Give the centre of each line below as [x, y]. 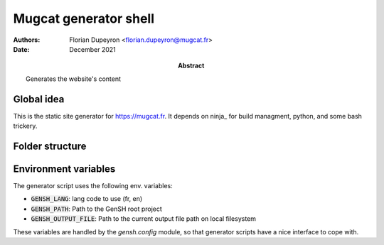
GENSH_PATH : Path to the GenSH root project [97, 209]
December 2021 [93, 49]
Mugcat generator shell [84, 18]
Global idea [39, 99]
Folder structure [50, 146]
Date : [21, 49]
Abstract [191, 66]
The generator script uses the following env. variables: [93, 185]
